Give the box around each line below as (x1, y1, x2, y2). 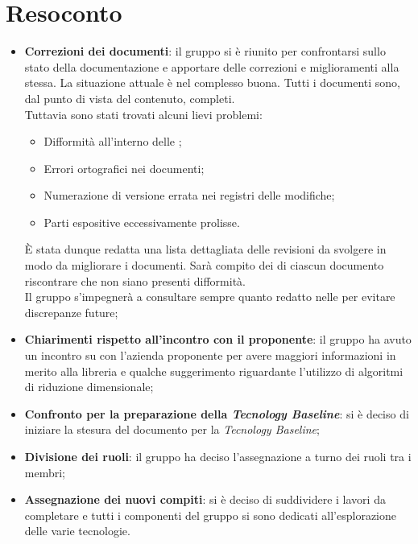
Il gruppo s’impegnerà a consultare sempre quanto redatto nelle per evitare (24, 288, 395, 305)
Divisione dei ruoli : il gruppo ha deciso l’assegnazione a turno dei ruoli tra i (24, 448, 412, 464)
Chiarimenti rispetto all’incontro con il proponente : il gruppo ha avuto (24, 331, 412, 348)
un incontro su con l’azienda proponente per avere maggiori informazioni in (24, 347, 396, 364)
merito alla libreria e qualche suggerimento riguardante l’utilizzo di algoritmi (24, 362, 404, 379)
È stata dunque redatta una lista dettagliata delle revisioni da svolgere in (24, 241, 387, 258)
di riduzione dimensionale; (24, 378, 154, 395)
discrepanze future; (24, 303, 118, 320)
